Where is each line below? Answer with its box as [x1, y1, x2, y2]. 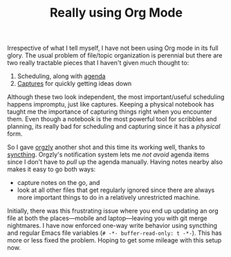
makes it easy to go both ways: [7, 165, 96, 174]
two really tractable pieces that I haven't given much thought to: [7, 59, 190, 67]
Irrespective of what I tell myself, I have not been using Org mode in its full [7, 44, 219, 53]
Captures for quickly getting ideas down [17, 80, 132, 88]
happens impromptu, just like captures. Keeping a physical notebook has [7, 100, 214, 109]
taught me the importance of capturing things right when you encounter [7, 107, 212, 116]
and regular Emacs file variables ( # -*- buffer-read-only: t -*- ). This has [7, 229, 223, 237]
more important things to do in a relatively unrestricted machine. [17, 193, 201, 202]
